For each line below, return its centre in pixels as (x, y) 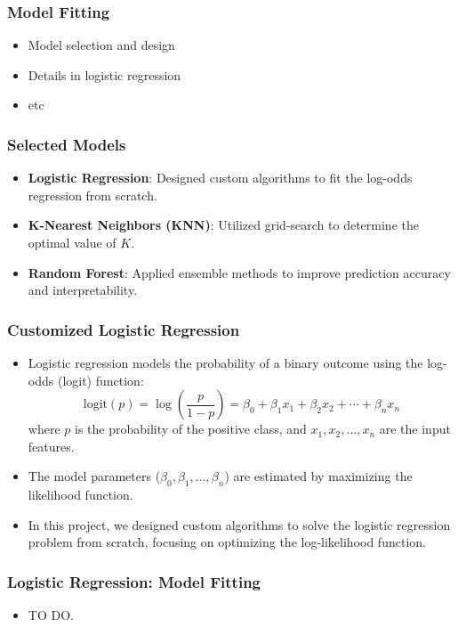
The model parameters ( (94, 476)
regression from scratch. (92, 195)
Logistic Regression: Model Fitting (134, 581)
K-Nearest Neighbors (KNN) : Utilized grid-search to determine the (223, 225)
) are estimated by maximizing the (318, 476)
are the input (415, 429)
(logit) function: (100, 380)
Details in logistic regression (104, 74)
